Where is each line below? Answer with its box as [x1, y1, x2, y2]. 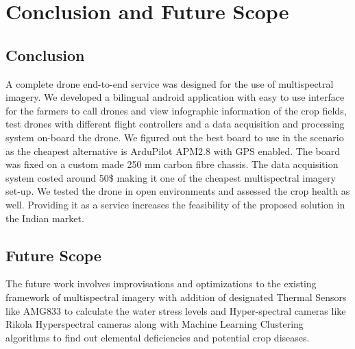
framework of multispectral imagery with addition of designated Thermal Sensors [5, 289, 347, 304]
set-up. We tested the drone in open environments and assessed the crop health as [5, 184, 350, 198]
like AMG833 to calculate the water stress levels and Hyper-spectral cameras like [5, 303, 346, 317]
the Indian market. [5, 210, 84, 225]
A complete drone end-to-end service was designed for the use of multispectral [5, 76, 334, 91]
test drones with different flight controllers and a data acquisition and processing [5, 117, 345, 131]
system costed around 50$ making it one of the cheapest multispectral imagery [5, 170, 336, 184]
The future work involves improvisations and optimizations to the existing [5, 276, 317, 291]
